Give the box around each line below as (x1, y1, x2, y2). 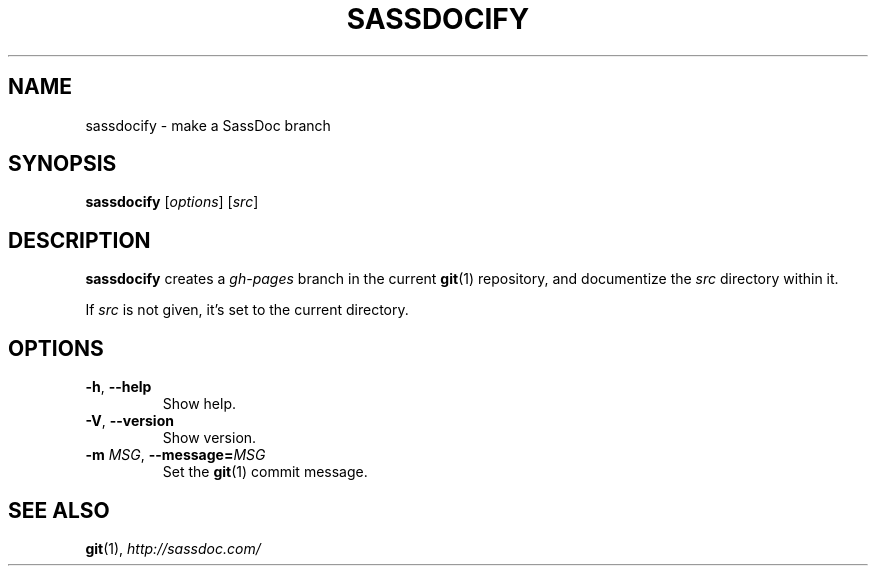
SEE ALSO (8, 497, 110, 523)
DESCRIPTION (8, 227, 151, 253)
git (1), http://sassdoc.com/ (85, 539, 261, 557)
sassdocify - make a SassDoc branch (85, 116, 331, 134)
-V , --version (85, 412, 174, 430)
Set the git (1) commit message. (162, 463, 368, 481)
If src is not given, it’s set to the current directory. (85, 301, 409, 319)
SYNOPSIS (8, 151, 117, 177)
